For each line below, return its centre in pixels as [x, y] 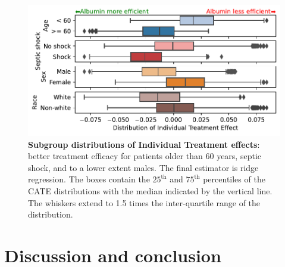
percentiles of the [234, 179]
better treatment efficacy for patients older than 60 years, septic [145, 156]
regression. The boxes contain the [89, 179]
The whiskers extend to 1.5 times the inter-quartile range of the [144, 202]
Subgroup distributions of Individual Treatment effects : [144, 144]
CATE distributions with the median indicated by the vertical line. [150, 190]
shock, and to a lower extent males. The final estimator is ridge [143, 167]
